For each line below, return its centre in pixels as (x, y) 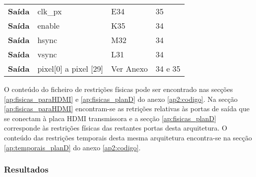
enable (48, 25)
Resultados (26, 169)
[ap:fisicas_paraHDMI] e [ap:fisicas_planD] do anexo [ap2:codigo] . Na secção (121, 99)
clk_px (50, 11)
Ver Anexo (129, 68)
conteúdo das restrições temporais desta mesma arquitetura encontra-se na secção (128, 137)
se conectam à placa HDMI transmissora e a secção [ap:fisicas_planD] (110, 118)
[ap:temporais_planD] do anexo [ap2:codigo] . (72, 147)
